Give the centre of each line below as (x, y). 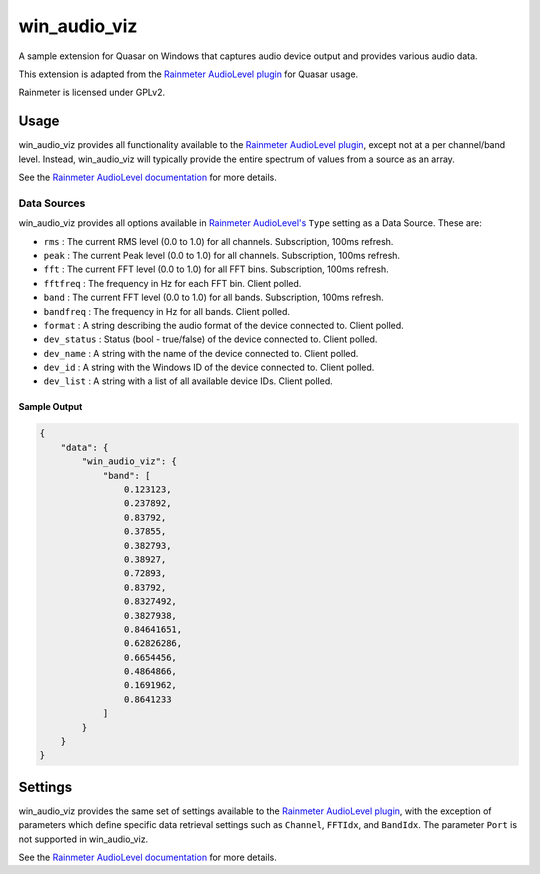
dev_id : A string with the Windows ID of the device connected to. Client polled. (209, 367)
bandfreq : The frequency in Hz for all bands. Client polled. (166, 311)
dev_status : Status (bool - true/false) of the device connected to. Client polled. (210, 339)
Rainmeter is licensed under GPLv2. (91, 92)
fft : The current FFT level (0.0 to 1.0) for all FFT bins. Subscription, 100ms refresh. (216, 269)
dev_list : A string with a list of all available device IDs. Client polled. (188, 381)
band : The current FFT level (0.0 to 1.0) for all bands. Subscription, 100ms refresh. (213, 297)
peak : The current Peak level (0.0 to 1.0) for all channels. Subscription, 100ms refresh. (221, 255)
